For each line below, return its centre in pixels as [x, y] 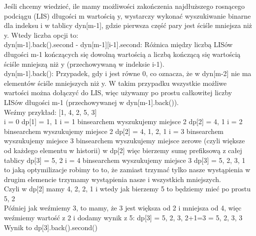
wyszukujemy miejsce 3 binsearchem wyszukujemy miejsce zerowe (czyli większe [125, 141]
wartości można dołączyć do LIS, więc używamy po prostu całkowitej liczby [118, 92]
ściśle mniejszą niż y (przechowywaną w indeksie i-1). [84, 64]
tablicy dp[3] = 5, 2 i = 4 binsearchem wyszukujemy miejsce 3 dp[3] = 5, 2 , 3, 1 [125, 160]
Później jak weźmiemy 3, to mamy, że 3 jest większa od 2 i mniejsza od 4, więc [123, 208]
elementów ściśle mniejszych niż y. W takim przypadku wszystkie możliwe [115, 83]
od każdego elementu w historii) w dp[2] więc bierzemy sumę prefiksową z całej [123, 150]
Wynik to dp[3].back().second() [51, 227]
